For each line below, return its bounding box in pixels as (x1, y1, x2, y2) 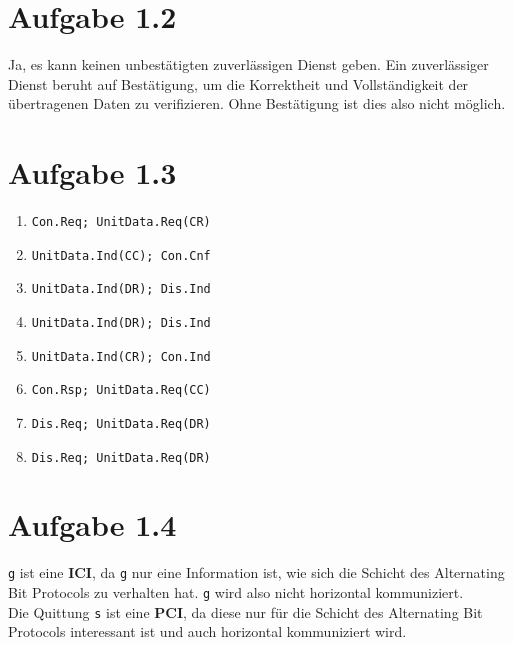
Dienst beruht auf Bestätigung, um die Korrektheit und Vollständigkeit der (8, 73, 469, 94)
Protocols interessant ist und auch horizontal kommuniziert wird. (8, 621, 407, 642)
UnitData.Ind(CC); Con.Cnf (31, 248, 211, 263)
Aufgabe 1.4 (8, 504, 177, 545)
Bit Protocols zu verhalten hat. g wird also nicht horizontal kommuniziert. (8, 582, 464, 603)
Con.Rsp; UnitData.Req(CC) (31, 383, 211, 398)
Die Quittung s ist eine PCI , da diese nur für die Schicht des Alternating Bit (8, 601, 483, 622)
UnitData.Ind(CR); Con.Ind (31, 349, 211, 364)
